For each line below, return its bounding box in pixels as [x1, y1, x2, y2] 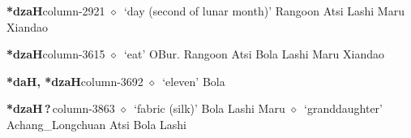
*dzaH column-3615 [6, 45, 105, 63]
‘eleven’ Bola [162, 72, 225, 89]
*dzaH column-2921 [6, 2, 105, 19]
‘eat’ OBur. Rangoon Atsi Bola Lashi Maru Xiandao [123, 45, 384, 63]
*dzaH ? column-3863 [6, 100, 115, 117]
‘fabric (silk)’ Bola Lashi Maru [134, 100, 285, 117]
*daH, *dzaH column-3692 [6, 72, 143, 89]
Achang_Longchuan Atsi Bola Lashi [6, 115, 187, 132]
